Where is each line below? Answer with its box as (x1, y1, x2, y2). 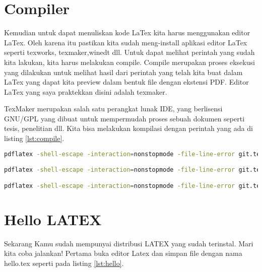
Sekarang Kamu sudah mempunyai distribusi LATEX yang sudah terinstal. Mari (4, 238, 253, 248)
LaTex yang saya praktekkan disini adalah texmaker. (4, 86, 167, 97)
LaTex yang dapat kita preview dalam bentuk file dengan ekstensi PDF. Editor (4, 77, 249, 87)
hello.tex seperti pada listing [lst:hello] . (4, 257, 124, 268)
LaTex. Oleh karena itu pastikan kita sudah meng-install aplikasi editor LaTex (4, 37, 247, 47)
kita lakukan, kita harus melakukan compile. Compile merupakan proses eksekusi (4, 56, 255, 67)
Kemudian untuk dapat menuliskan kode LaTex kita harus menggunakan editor (4, 27, 250, 38)
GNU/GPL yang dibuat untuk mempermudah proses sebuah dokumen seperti (4, 113, 245, 123)
